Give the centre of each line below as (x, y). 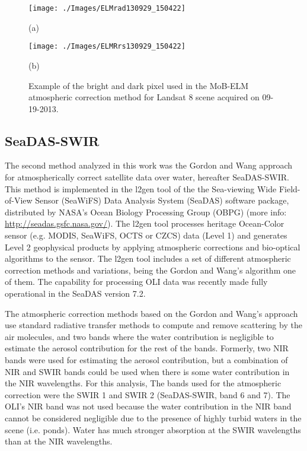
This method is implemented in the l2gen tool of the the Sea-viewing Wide (141, 188)
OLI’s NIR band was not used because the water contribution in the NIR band (148, 406)
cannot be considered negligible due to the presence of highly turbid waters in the (153, 417)
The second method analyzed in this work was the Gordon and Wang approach (149, 165)
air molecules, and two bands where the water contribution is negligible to (139, 336)
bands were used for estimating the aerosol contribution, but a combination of (146, 359)
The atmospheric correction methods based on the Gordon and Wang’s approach (151, 313)
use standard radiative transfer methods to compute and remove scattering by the (153, 325)
